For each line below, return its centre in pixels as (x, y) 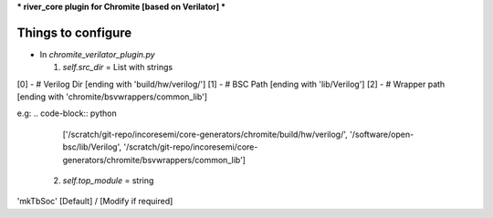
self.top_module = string (108, 181)
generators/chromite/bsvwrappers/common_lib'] (154, 160)
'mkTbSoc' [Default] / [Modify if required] (95, 202)
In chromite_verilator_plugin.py (97, 54)
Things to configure (74, 32)
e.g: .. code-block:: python (67, 113)
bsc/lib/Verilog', (92, 147)
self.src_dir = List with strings (118, 67)
